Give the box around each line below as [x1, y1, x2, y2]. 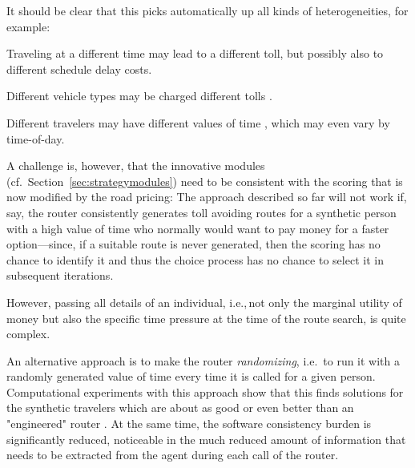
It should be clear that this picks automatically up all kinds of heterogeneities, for [6, 2, 409, 18]
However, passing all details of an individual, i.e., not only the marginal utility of [6, 293, 402, 310]
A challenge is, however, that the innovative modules [6, 157, 265, 174]
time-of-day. [6, 130, 65, 147]
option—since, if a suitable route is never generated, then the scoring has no [6, 236, 381, 252]
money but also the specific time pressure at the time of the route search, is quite [6, 309, 406, 326]
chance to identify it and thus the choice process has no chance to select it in [6, 251, 384, 268]
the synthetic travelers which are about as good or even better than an [6, 399, 354, 416]
